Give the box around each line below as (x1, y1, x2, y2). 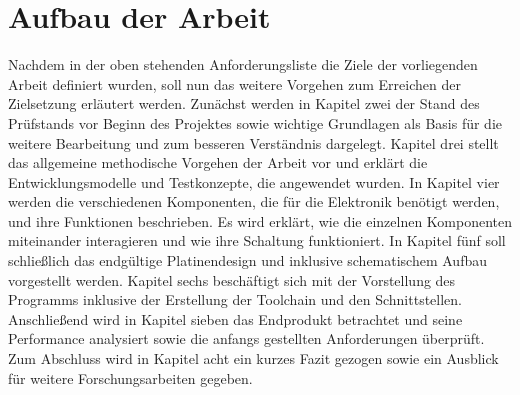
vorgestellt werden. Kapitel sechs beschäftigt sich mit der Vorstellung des (8, 269, 456, 290)
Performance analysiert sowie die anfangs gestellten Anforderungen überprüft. (8, 328, 485, 349)
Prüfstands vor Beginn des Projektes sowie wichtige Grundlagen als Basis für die (8, 112, 503, 133)
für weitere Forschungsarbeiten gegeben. (8, 367, 253, 388)
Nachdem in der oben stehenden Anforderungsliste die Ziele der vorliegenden (8, 54, 478, 75)
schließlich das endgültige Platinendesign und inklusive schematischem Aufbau (8, 250, 488, 271)
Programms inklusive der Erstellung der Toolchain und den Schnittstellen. (8, 289, 463, 310)
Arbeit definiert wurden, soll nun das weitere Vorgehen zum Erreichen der (8, 73, 461, 94)
